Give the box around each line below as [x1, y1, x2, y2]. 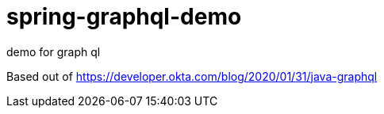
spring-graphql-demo [6, 3, 242, 30]
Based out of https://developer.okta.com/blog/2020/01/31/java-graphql [6, 69, 378, 83]
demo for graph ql [6, 44, 101, 59]
